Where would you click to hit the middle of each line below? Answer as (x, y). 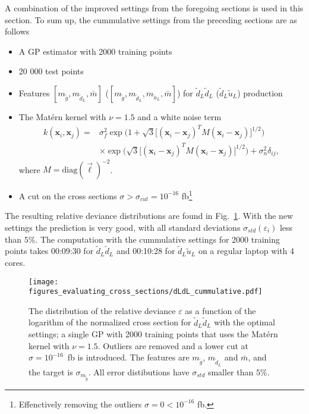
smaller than (231, 371)
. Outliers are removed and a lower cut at (173, 345)
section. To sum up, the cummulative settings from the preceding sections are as (151, 19)
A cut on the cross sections (68, 195)
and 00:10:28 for (146, 251)
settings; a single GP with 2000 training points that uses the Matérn (153, 334)
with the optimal (245, 322)
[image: (44, 282)
